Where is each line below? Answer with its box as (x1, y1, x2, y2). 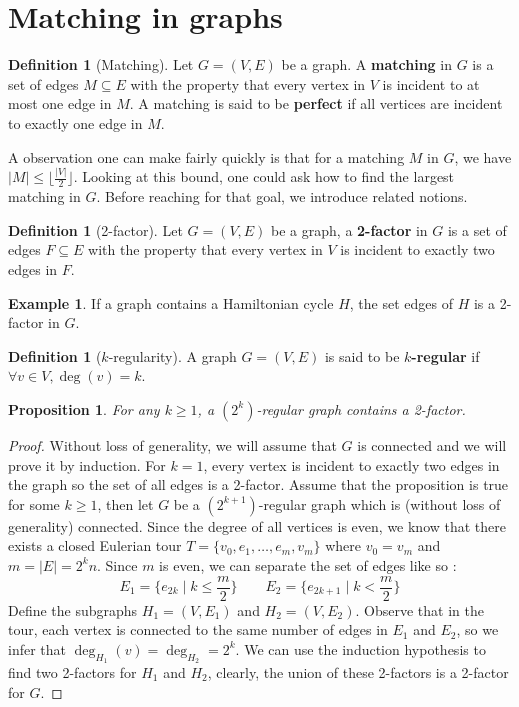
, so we (456, 619, 499, 640)
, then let (97, 493, 154, 514)
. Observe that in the (355, 599, 484, 620)
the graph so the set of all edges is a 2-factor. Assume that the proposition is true (8, 474, 509, 495)
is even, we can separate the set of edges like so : (159, 554, 457, 575)
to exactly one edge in (8, 112, 143, 133)
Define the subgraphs (8, 599, 138, 620)
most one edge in (8, 93, 112, 114)
